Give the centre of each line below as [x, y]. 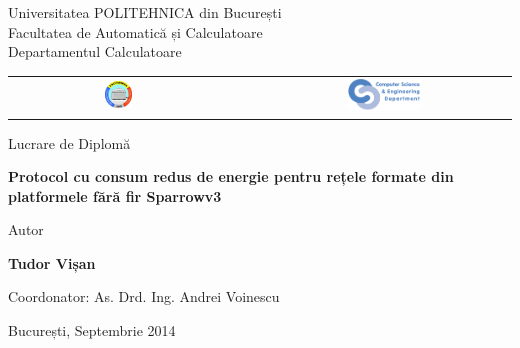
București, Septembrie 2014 [92, 330]
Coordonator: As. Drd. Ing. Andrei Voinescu [144, 296]
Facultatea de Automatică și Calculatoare [135, 31]
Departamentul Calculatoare [95, 51]
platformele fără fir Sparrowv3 [115, 195]
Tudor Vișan [52, 262]
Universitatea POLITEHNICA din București [145, 12]
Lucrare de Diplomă [69, 142]
